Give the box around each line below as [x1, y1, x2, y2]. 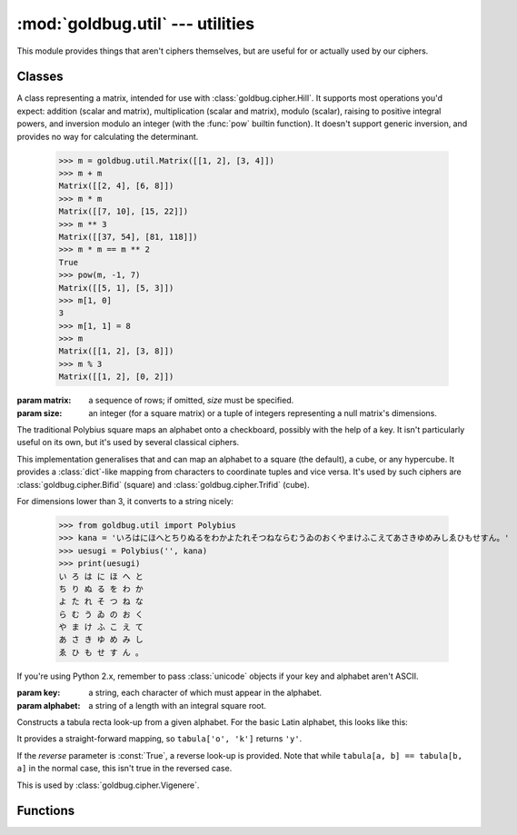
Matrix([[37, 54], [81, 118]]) [58, 232, 199, 242]
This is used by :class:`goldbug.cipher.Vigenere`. [16, 780, 200, 790]
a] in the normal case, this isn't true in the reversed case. [16, 763, 233, 774]
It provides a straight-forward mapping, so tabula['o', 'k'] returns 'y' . [16, 733, 303, 744]
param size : [16, 407, 63, 418]
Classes [16, 69, 64, 84]
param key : [16, 687, 61, 699]
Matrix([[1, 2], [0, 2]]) [58, 372, 174, 382]
